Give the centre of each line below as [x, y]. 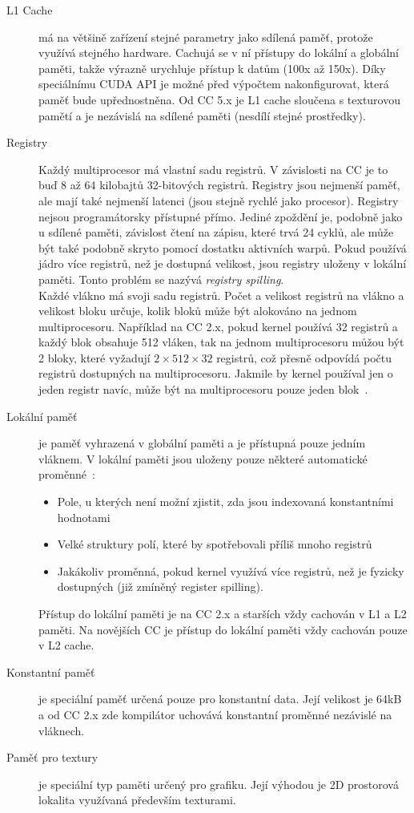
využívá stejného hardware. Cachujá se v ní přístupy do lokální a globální [219, 53]
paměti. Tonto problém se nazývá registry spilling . [161, 279]
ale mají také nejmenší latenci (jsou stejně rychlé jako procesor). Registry [219, 200]
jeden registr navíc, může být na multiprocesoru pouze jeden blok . [203, 389]
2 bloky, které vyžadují [94, 357]
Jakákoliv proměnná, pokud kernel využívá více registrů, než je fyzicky [231, 570]
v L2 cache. [66, 645]
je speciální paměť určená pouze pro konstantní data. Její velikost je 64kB [220, 699]
